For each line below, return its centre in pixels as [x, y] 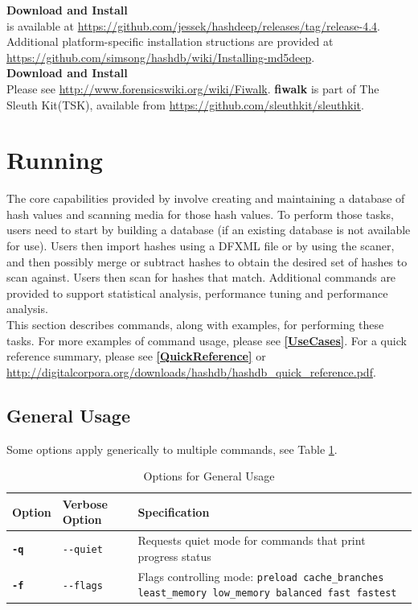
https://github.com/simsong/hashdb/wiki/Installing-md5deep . [161, 57]
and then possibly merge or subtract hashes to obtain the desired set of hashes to [207, 261]
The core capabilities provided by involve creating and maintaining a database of [206, 198]
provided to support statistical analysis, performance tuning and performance [197, 293]
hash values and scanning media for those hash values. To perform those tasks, [200, 214]
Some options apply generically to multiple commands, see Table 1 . [172, 449]
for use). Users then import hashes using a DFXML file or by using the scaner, [201, 246]
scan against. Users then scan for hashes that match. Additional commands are [201, 277]
